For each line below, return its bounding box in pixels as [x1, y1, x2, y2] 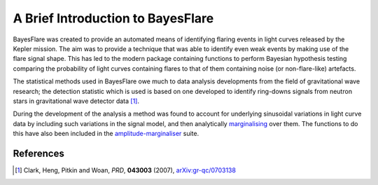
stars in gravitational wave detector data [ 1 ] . [13, 97, 140, 105]
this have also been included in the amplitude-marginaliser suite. [13, 130, 199, 138]
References [13, 147, 64, 159]
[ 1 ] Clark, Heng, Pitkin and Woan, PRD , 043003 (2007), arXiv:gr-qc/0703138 [15, 165, 236, 174]
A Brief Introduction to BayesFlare [13, 11, 214, 26]
